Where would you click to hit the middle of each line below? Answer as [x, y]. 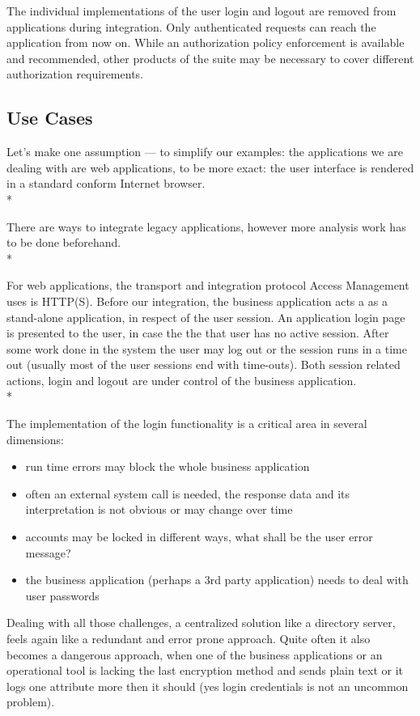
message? [48, 552]
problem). [31, 702]
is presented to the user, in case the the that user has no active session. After [198, 333]
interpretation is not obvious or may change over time [159, 509]
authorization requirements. [75, 74]
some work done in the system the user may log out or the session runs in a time [207, 348]
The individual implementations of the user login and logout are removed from [202, 11]
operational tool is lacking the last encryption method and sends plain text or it [205, 670]
